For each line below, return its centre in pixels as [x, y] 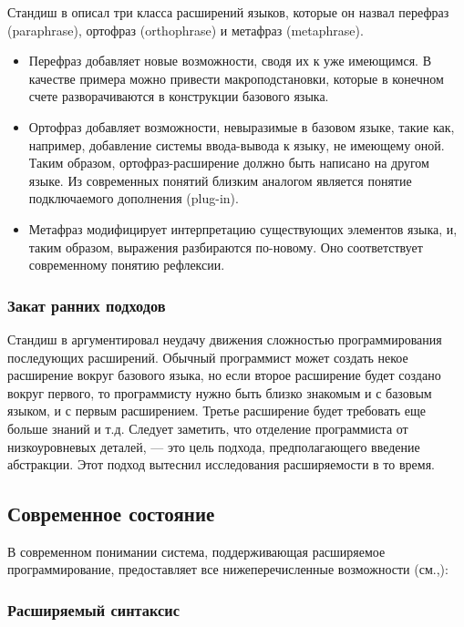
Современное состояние [111, 514]
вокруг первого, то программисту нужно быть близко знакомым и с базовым [220, 392]
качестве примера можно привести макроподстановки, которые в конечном [236, 78]
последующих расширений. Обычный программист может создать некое [208, 357]
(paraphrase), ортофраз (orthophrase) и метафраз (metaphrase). [186, 30]
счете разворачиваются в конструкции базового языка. [179, 96]
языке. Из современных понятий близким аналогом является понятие [220, 180]
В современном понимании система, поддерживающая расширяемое [196, 551]
